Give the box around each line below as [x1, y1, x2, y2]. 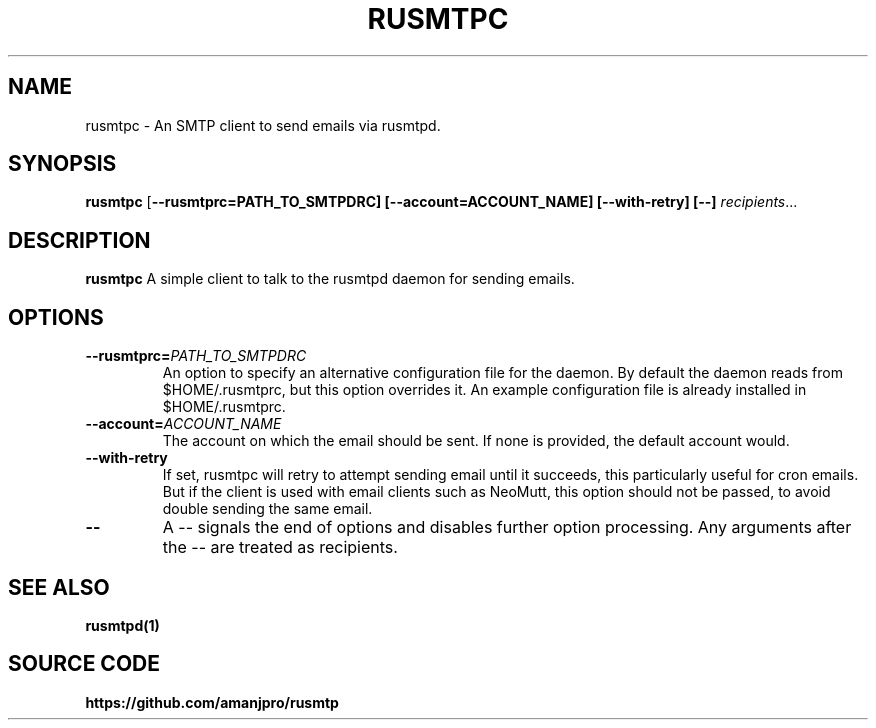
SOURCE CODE [8, 651, 160, 677]
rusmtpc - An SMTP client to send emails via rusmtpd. [85, 116, 441, 134]
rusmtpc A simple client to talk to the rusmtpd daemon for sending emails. [85, 270, 575, 288]
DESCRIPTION [8, 227, 151, 253]
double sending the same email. [162, 500, 373, 518]
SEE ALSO [8, 574, 110, 600]
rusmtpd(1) [85, 616, 160, 634]
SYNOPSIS [8, 151, 117, 177]
